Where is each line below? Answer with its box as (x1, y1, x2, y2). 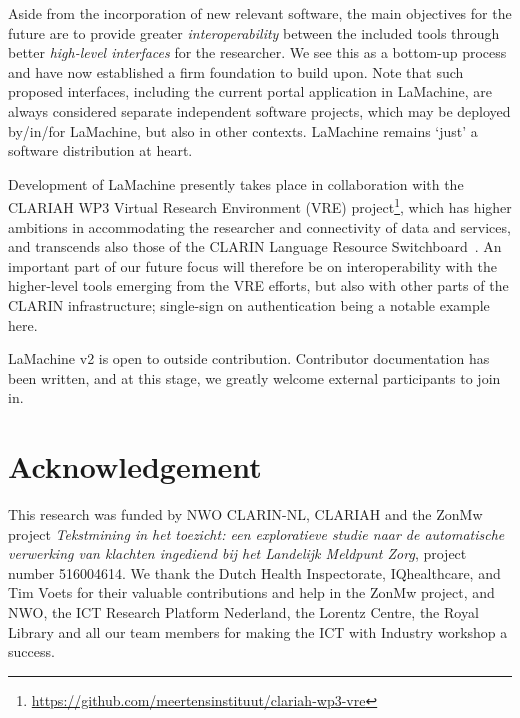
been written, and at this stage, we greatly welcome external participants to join (8, 367, 501, 388)
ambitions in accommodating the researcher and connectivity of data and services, (8, 216, 511, 237)
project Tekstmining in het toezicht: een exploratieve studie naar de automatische (8, 523, 505, 544)
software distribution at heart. (8, 140, 193, 161)
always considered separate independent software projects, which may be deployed (8, 100, 511, 121)
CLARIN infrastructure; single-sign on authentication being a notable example (8, 294, 490, 315)
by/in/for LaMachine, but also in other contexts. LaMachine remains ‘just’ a (8, 120, 478, 141)
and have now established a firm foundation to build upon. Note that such (8, 61, 464, 82)
